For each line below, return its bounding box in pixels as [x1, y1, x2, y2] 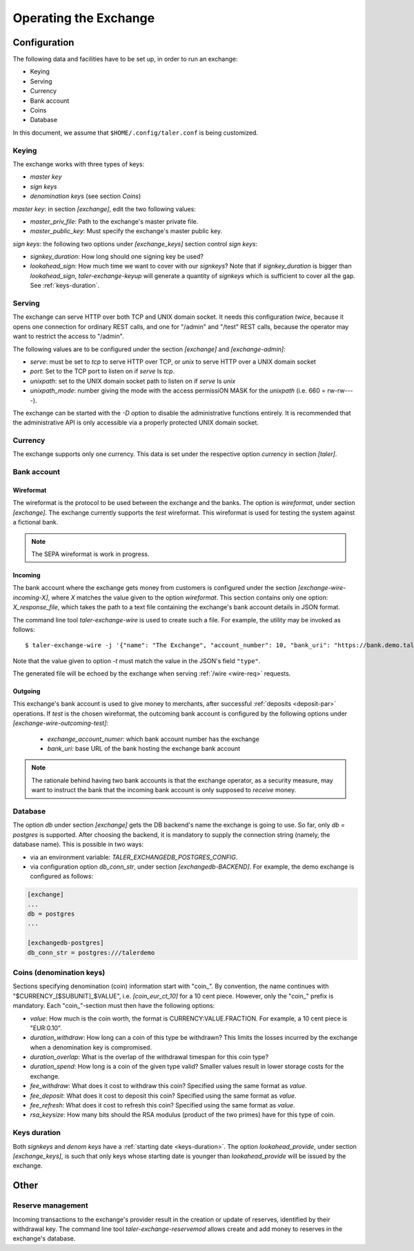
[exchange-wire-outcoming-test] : [12, 719, 108, 727]
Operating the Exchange [12, 10, 155, 26]
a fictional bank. [12, 518, 59, 526]
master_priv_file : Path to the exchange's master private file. [30, 217, 199, 226]
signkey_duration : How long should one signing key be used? [30, 253, 204, 261]
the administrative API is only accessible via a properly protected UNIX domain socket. [12, 418, 259, 427]
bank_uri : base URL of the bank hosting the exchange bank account [47, 745, 241, 753]
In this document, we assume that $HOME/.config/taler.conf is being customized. [12, 128, 259, 137]
